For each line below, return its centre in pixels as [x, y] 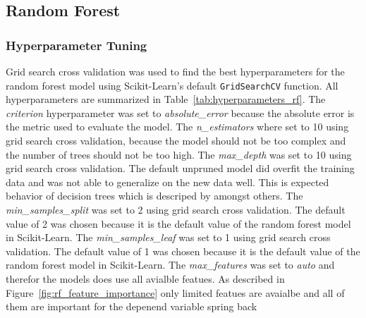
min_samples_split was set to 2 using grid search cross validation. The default [176, 209]
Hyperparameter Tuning [77, 45]
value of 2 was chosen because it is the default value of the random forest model [178, 223]
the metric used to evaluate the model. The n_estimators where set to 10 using [177, 127]
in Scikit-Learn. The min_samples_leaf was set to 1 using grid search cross [168, 237]
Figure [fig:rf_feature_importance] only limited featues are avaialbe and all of [175, 292]
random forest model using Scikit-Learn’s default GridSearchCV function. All [172, 85]
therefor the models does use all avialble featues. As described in [145, 278]
